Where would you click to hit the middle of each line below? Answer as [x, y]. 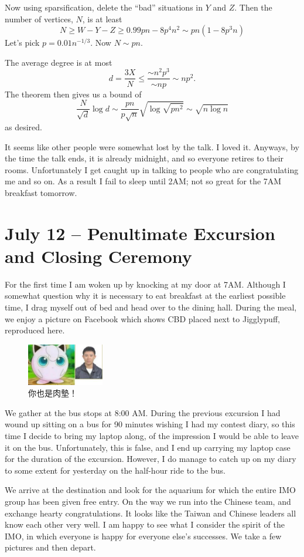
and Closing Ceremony [98, 256]
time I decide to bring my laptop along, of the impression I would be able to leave [152, 435]
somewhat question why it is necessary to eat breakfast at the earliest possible [145, 296]
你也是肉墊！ [53, 393]
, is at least [102, 18]
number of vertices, [39, 18]
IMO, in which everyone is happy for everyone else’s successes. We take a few [143, 536]
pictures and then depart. [50, 547]
